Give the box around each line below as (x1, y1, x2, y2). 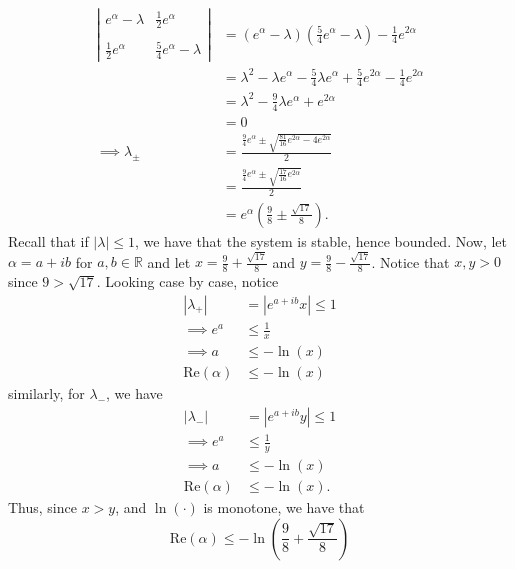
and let (147, 251, 191, 272)
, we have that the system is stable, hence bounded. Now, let (134, 230, 508, 251)
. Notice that (371, 251, 450, 272)
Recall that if (8, 230, 89, 251)
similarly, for (8, 383, 85, 404)
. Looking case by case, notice (96, 271, 279, 292)
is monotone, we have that (203, 497, 365, 518)
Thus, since (8, 497, 77, 518)
